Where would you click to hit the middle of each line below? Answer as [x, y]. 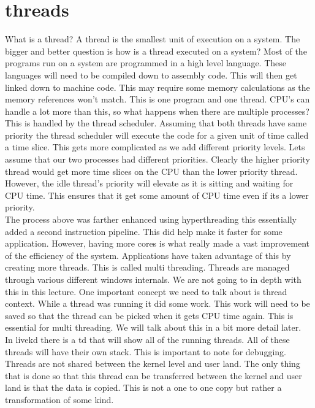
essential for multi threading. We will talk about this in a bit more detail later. [153, 327]
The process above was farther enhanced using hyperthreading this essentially [151, 219]
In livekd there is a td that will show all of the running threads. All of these [147, 339]
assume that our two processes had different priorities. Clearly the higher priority [157, 159]
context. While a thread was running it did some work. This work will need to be [157, 303]
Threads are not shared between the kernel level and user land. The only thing [153, 364]
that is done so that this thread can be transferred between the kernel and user [154, 375]
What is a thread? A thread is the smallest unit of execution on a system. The [153, 39]
